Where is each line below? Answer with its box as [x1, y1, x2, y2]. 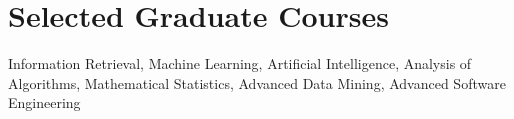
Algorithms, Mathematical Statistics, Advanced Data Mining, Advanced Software [8, 72, 506, 93]
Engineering [8, 92, 81, 113]
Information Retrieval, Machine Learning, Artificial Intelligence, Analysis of [8, 53, 472, 74]
